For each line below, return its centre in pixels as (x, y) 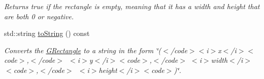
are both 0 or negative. (39, 16)
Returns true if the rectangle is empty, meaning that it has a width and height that (132, 6)
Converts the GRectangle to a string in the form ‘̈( (83, 50)
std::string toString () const (47, 33)
